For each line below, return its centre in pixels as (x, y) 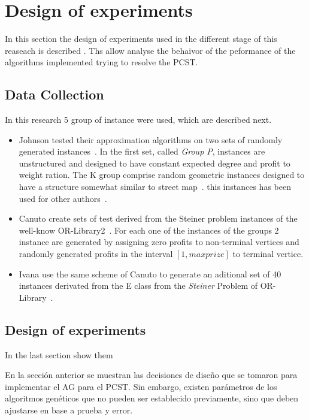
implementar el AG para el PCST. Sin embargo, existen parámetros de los (141, 386)
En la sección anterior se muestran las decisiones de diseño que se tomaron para (151, 375)
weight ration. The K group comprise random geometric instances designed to (162, 175)
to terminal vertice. (268, 254)
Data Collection (54, 94)
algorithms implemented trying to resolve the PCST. (102, 62)
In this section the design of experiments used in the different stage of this (141, 39)
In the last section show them (59, 354)
